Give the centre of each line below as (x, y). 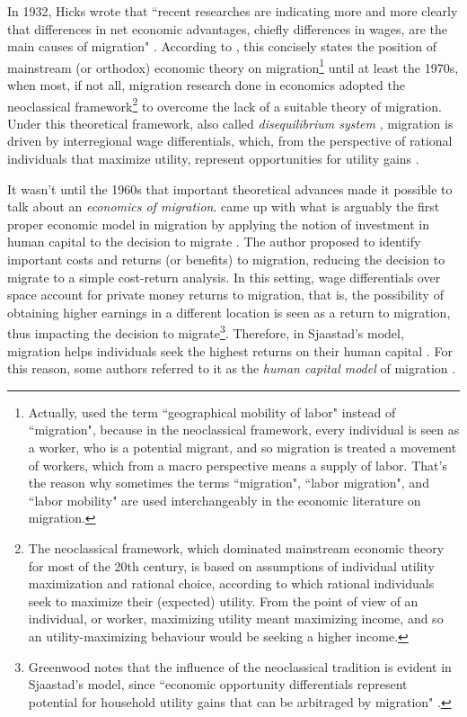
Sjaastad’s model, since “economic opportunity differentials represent (218, 684)
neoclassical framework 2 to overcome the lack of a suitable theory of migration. (225, 104)
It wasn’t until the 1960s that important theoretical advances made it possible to (230, 188)
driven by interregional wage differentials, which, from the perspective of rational (230, 141)
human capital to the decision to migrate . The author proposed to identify (214, 242)
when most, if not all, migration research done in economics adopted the (206, 85)
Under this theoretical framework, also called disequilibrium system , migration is (230, 123)
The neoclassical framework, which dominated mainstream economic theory (236, 548)
